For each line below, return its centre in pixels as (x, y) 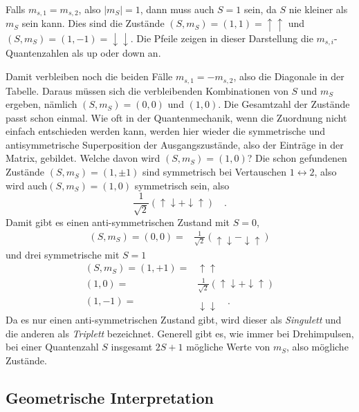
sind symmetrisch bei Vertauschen (215, 172)
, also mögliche (317, 347)
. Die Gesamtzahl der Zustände (284, 104)
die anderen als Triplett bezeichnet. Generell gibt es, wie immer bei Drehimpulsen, (180, 333)
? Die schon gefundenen (297, 158)
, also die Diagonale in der (289, 76)
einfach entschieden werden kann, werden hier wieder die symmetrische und (166, 131)
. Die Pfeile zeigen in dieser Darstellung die (222, 38)
